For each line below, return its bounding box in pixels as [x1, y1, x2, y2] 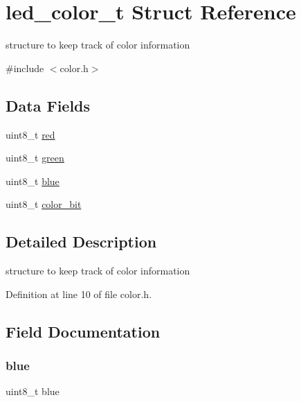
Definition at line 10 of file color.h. [6, 286, 152, 301]
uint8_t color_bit [6, 197, 82, 211]
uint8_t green [6, 150, 64, 165]
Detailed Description [6, 231, 157, 252]
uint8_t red [6, 127, 55, 141]
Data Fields [6, 94, 91, 116]
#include [6, 60, 44, 75]
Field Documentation [6, 320, 161, 342]
